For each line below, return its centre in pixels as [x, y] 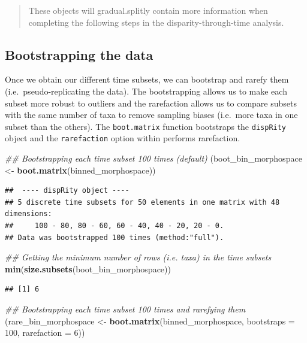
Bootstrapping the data [79, 54]
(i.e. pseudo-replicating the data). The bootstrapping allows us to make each [146, 91]
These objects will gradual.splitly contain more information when [148, 10]
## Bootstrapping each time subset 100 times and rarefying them [125, 309]
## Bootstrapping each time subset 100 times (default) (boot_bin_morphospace [153, 158]
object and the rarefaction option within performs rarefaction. [123, 138]
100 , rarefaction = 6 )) [45, 333]
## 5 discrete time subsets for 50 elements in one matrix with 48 [142, 202]
